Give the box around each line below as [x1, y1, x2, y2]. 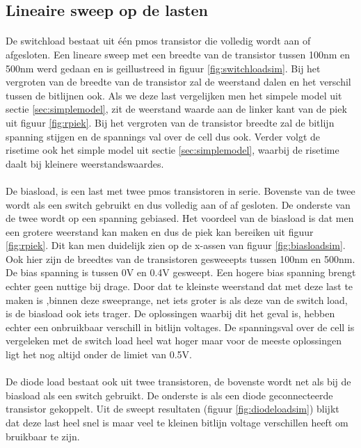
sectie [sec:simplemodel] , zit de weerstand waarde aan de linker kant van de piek [6, 102, 347, 116]
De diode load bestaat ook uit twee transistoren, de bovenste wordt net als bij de [6, 374, 351, 389]
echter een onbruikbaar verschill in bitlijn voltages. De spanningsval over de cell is [6, 319, 355, 334]
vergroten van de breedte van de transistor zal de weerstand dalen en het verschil [6, 74, 351, 89]
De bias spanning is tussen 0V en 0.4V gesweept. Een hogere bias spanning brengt [6, 265, 356, 280]
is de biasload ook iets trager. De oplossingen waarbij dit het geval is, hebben [6, 306, 335, 321]
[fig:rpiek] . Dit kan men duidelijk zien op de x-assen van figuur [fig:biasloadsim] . [6, 238, 346, 253]
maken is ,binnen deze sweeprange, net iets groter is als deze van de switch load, [6, 292, 348, 307]
